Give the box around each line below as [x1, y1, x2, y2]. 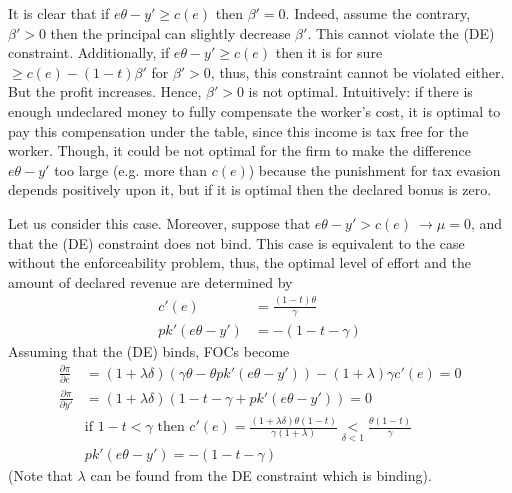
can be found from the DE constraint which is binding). [90, 465, 432, 486]
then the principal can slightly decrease [50, 22, 291, 43]
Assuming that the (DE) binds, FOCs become [8, 340, 290, 361]
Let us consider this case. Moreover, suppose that [8, 212, 311, 233]
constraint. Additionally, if [8, 42, 170, 63]
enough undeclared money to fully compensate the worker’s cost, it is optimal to [8, 100, 501, 121]
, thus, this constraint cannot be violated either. [210, 61, 505, 82]
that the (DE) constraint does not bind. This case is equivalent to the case [8, 232, 465, 253]
